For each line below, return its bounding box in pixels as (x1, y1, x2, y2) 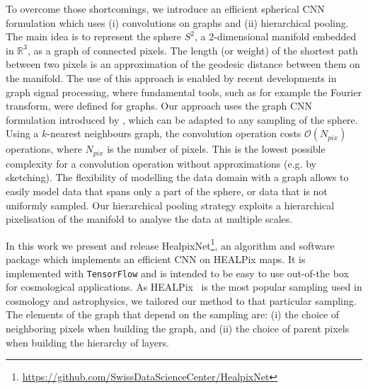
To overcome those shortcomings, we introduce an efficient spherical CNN (6, 1, 325, 16)
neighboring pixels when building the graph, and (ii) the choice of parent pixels (6, 321, 350, 336)
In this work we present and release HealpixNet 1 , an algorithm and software (6, 236, 335, 252)
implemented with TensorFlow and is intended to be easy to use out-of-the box (6, 265, 349, 280)
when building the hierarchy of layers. (6, 335, 169, 349)
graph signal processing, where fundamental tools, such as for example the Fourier (6, 84, 362, 99)
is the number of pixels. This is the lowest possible (107, 141, 326, 156)
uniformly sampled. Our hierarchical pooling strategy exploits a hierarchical (6, 197, 335, 212)
